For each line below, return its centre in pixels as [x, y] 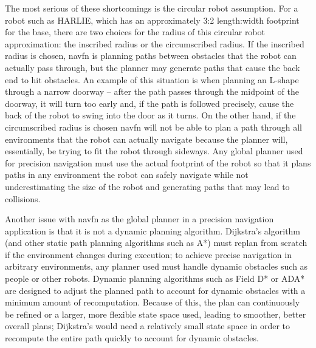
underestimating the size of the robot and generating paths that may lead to [147, 186]
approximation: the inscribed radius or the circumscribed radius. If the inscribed [155, 43]
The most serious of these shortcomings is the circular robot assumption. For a [152, 8]
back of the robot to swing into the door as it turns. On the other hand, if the [150, 115]
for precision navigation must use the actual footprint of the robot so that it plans [158, 162]
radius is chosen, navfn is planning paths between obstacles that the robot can [151, 56]
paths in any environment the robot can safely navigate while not [127, 175]
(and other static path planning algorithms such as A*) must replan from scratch [156, 243]
